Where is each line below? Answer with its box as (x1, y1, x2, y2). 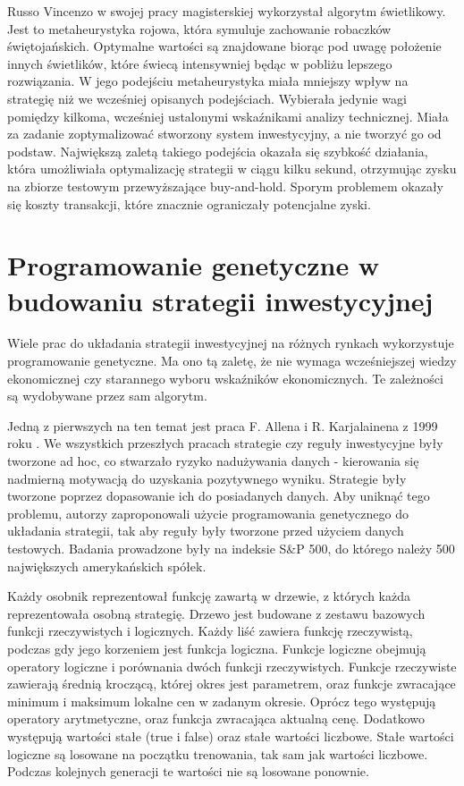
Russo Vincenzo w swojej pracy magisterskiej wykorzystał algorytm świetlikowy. (7, 2, 446, 20)
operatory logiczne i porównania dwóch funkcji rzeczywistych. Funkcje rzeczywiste (7, 656, 457, 675)
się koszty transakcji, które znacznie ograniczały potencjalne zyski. (7, 194, 371, 213)
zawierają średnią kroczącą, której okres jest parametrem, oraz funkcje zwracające (7, 674, 456, 693)
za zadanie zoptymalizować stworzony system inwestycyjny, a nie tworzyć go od (7, 124, 442, 143)
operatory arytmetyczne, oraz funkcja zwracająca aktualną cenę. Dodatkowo (7, 709, 426, 728)
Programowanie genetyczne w (7, 247, 380, 283)
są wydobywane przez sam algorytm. (7, 386, 207, 405)
